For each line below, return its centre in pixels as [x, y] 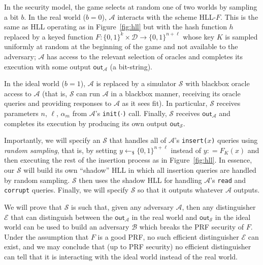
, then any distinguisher [219, 206]
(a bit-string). [131, 66]
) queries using [235, 140]
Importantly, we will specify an [52, 140]
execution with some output [47, 66]
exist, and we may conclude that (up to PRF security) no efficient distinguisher [128, 247]
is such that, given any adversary [122, 206]
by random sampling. [37, 180]
